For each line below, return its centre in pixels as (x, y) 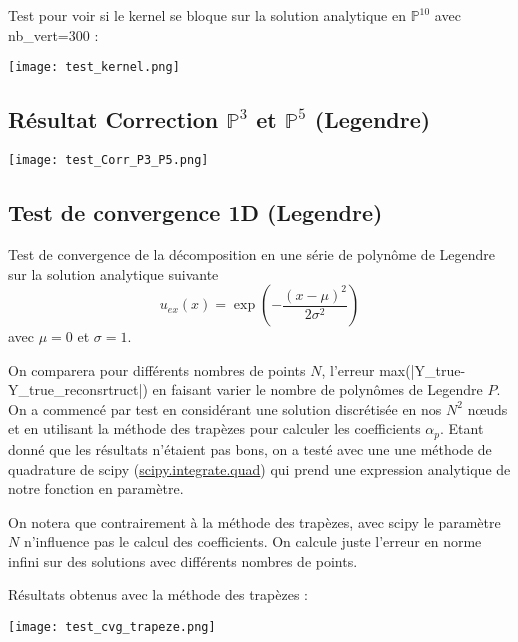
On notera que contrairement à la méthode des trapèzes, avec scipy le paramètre (254, 521)
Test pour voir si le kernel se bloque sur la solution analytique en (207, 15)
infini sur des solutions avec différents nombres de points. (183, 560)
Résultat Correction (113, 119)
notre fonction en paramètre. (96, 488)
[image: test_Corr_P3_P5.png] (108, 160)
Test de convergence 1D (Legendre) (195, 212)
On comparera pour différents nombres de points (157, 369)
